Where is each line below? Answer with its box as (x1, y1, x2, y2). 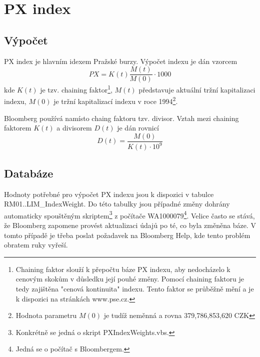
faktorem (4, 122, 31, 133)
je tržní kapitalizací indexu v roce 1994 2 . (53, 94, 178, 106)
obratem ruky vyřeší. (4, 239, 68, 250)
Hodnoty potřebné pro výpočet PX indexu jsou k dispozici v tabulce (4, 188, 214, 199)
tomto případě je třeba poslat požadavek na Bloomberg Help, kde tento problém (4, 229, 250, 240)
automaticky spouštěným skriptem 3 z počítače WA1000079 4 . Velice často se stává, (4, 208, 255, 220)
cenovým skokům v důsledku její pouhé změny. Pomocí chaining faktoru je (15, 273, 244, 284)
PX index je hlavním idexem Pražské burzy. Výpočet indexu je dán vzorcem (4, 55, 237, 66)
